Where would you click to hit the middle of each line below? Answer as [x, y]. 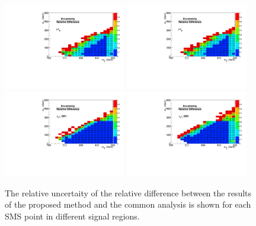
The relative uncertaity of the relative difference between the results [128, 192]
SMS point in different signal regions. [72, 216]
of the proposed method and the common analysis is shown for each [128, 204]
